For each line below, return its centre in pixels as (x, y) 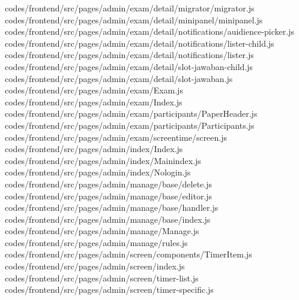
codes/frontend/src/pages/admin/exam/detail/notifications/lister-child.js (140, 43)
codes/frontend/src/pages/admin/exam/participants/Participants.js (130, 125)
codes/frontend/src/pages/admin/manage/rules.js (96, 242)
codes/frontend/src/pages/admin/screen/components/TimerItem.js (128, 254)
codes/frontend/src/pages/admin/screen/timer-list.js (102, 278)
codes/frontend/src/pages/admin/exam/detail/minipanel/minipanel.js (134, 19)
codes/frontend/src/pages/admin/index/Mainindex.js (103, 160)
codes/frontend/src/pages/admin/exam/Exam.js (94, 90)
